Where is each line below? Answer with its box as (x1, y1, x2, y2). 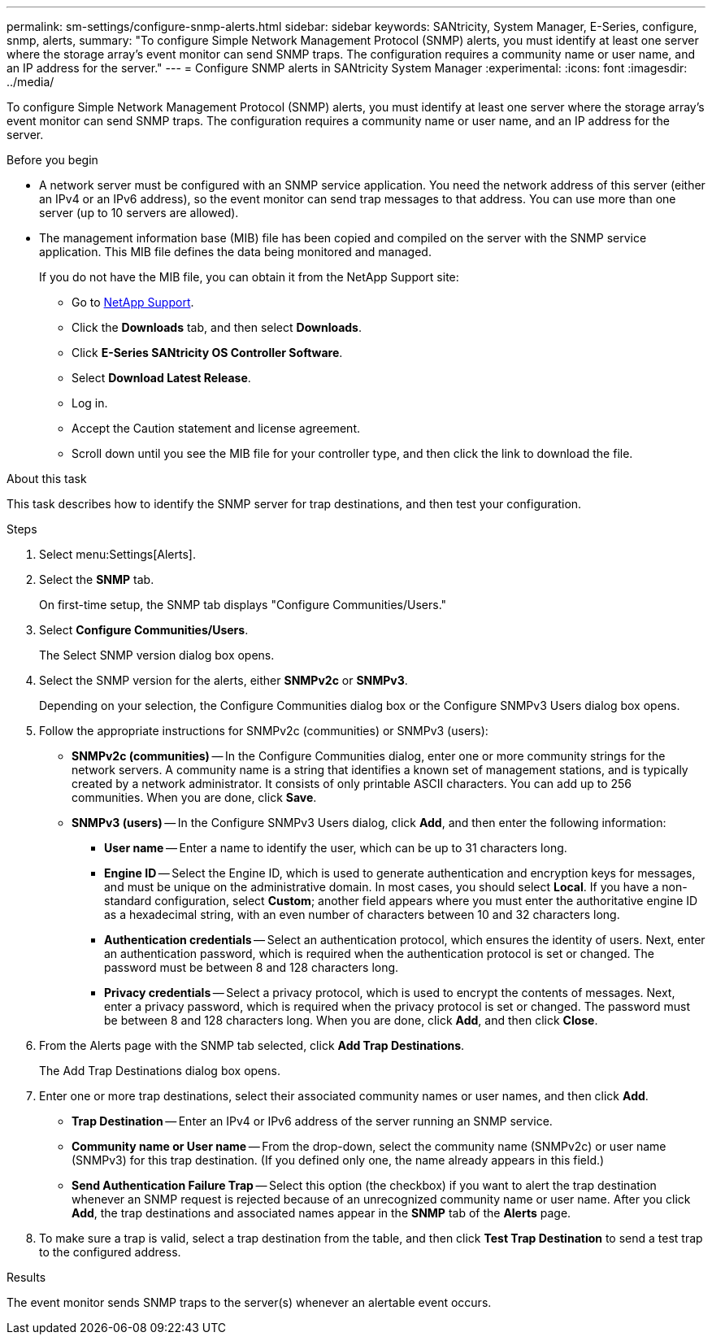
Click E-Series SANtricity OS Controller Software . (72, 346, 343, 359)
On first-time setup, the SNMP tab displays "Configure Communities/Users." (39, 598, 447, 612)
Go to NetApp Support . (72, 295, 194, 309)
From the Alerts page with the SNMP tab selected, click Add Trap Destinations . (39, 1038, 465, 1052)
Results (7, 1270, 46, 1284)
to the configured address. (39, 1245, 181, 1259)
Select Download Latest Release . (72, 371, 251, 385)
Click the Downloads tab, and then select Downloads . (72, 320, 362, 334)
